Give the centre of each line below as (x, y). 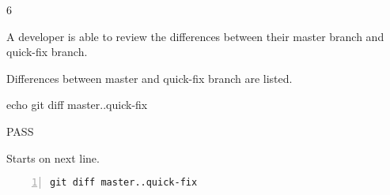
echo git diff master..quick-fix (77, 105)
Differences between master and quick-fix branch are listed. (150, 78)
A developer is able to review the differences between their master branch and (195, 36)
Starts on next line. (53, 157)
